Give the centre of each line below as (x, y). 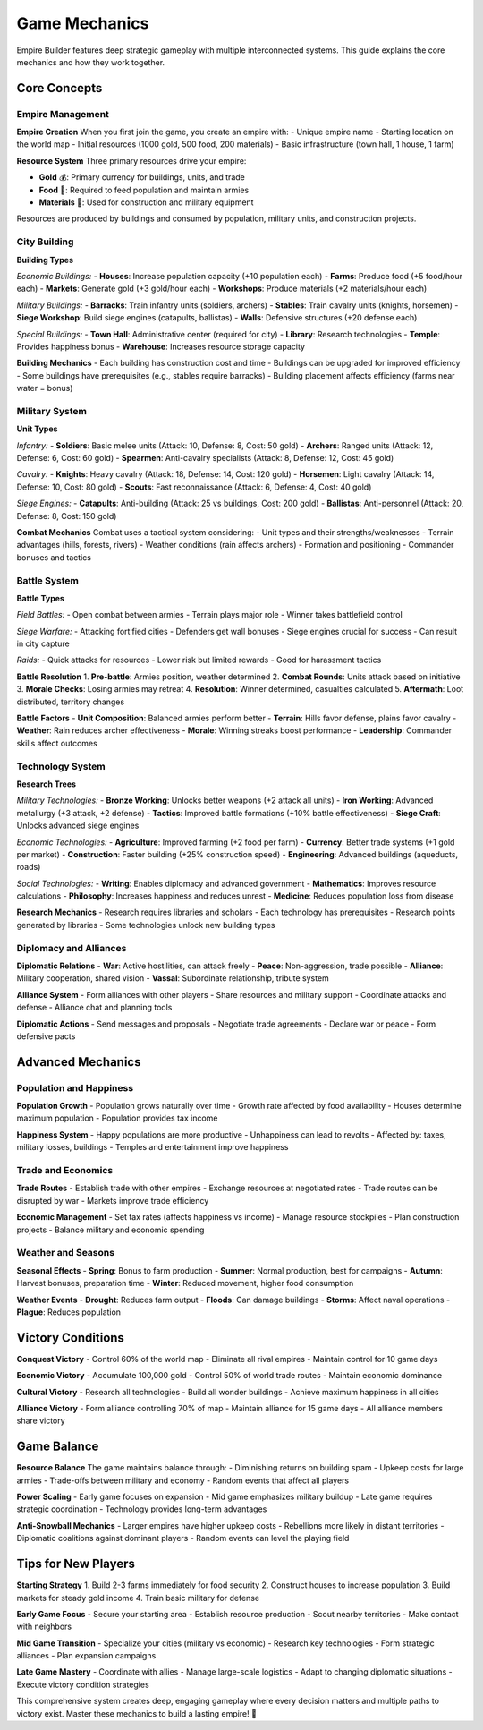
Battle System (48, 580)
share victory (41, 1421)
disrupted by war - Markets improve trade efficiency (113, 1200)
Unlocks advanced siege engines (78, 826)
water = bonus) (45, 388)
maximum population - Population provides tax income (117, 1118)
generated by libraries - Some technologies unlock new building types (146, 925)
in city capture (43, 643)
